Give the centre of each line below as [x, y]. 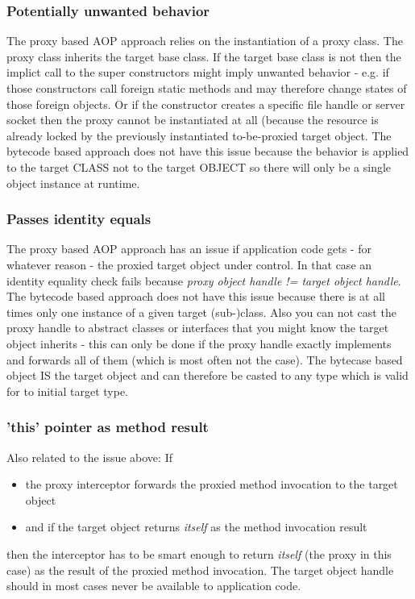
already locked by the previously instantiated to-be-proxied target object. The [199, 135]
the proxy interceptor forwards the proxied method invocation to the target [212, 484]
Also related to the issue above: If [89, 457]
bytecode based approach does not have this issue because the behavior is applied [208, 151]
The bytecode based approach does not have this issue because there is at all [196, 296]
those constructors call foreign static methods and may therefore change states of [207, 88]
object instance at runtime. [73, 183]
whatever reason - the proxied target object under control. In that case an [189, 264]
